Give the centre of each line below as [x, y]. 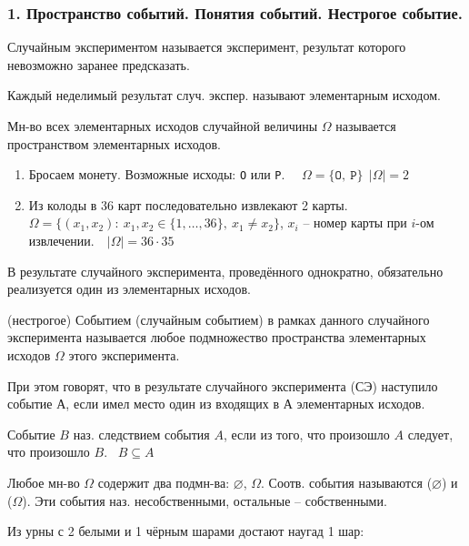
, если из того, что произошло [306, 434]
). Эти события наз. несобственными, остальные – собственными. [205, 500]
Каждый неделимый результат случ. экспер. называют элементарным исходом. [224, 95]
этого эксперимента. [124, 355]
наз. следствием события [141, 434]
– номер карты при [355, 222]
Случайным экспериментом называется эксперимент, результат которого [207, 47]
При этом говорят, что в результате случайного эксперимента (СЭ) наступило [223, 385]
